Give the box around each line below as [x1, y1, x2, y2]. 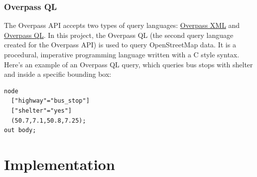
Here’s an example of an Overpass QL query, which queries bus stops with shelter [4, 59, 253, 69]
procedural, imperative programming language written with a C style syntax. [4, 49, 240, 59]
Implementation [4, 154, 115, 174]
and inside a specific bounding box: [4, 69, 112, 79]
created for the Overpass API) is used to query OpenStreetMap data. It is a [4, 39, 236, 50]
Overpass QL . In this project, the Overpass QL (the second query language [4, 29, 234, 40]
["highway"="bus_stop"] [11, 97, 90, 105]
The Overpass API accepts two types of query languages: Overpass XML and [4, 20, 240, 30]
